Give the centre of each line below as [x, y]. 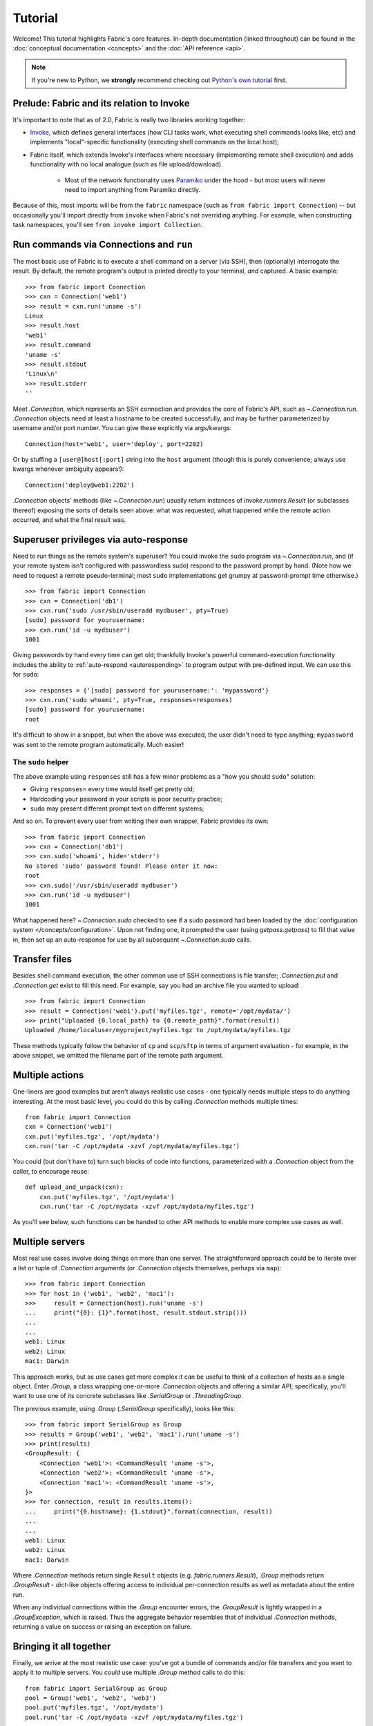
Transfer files [42, 959]
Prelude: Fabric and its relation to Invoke [101, 103]
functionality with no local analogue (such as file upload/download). [127, 164]
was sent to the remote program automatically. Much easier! [98, 744]
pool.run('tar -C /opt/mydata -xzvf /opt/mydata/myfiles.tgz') [134, 1717]
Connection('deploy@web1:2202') [80, 485]
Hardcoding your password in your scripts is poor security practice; [126, 799]
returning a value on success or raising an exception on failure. [103, 1627]
